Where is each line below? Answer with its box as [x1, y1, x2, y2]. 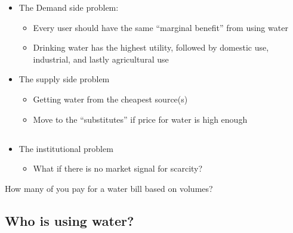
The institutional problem [18, 142, 113, 154]
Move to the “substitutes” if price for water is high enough [33, 113, 248, 125]
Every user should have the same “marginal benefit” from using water [33, 21, 288, 33]
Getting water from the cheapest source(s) [33, 92, 188, 105]
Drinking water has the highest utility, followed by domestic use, [33, 41, 269, 54]
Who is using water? [5, 211, 134, 229]
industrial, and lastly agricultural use [33, 52, 169, 65]
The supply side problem [18, 73, 110, 85]
